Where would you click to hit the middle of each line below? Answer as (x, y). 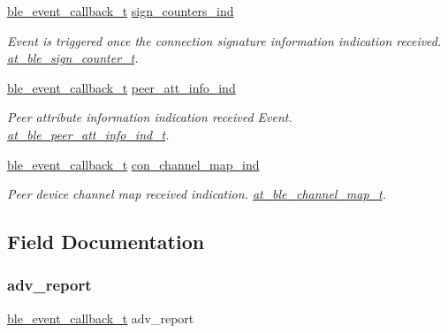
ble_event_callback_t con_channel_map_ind (133, 164)
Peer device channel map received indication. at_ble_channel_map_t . (197, 194)
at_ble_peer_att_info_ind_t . (88, 134)
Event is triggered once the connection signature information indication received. (224, 40)
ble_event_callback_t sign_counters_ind (121, 11)
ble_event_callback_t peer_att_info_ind (121, 87)
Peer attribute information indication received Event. (150, 117)
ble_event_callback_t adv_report (101, 318)
